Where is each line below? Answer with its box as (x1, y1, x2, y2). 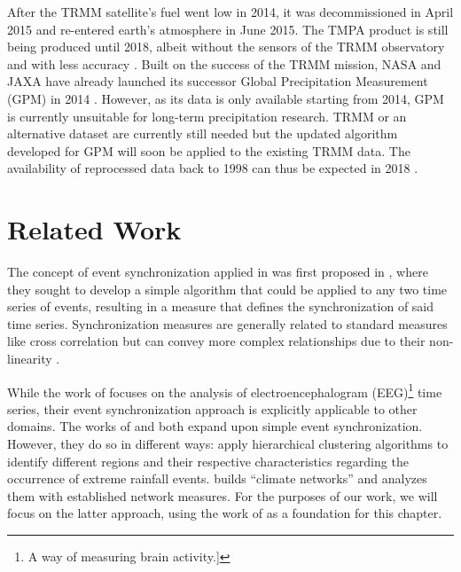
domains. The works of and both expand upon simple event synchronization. (7, 417, 423, 435)
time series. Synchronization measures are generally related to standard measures (7, 314, 448, 333)
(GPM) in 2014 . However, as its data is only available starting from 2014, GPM (7, 89, 444, 107)
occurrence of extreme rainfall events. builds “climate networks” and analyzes (7, 469, 427, 488)
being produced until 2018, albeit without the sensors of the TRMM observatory (7, 37, 445, 56)
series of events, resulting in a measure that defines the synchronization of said (7, 297, 434, 316)
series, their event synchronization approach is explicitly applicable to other (7, 399, 418, 418)
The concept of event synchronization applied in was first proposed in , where (7, 262, 428, 281)
